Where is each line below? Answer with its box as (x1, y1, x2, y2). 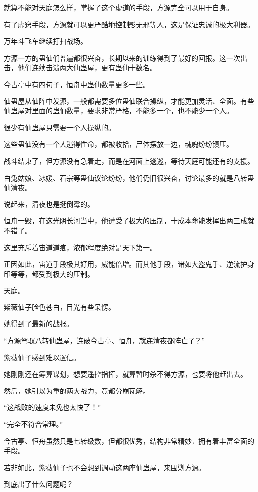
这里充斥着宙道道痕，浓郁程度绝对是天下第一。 (4, 242, 157, 252)
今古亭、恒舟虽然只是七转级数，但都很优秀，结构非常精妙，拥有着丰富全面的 (4, 435, 254, 446)
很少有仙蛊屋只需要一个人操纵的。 (4, 122, 115, 132)
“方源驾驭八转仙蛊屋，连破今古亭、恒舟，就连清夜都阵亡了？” (4, 335, 205, 346)
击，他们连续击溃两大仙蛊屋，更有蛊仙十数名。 (4, 62, 157, 73)
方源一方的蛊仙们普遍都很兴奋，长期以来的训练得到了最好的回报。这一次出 (4, 52, 247, 63)
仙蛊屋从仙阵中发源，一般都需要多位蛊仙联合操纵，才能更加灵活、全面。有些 (4, 96, 254, 106)
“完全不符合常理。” (4, 419, 63, 429)
